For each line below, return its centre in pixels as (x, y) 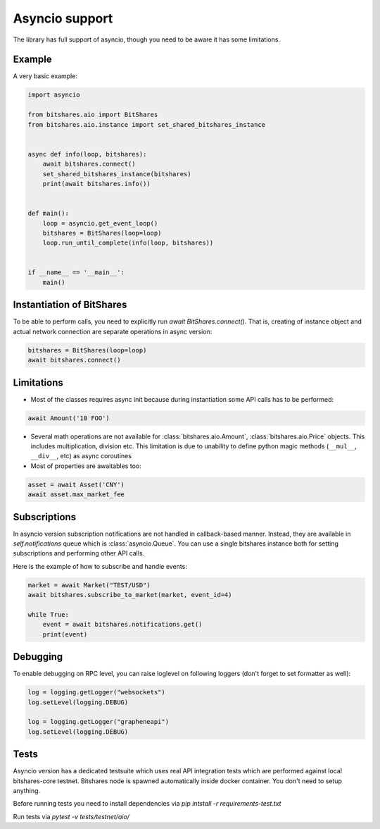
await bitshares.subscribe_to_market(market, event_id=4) (130, 595)
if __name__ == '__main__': (76, 272)
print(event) (65, 634)
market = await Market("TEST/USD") (89, 585)
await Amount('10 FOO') (69, 418)
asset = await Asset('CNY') (76, 484)
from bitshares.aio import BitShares (93, 115)
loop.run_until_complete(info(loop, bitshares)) (128, 243)
